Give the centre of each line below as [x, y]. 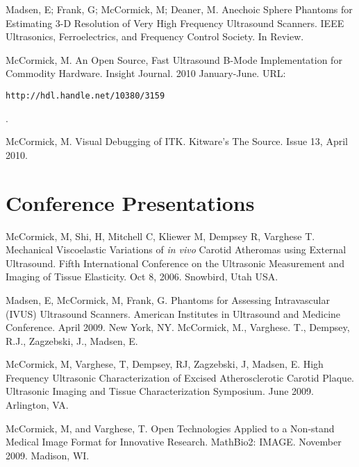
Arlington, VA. [37, 405]
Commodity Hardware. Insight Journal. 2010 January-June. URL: [146, 73]
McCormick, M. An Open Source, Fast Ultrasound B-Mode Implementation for [174, 59]
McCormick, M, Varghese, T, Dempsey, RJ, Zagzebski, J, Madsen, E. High [165, 364]
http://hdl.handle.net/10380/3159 [85, 95]
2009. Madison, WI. [48, 455]
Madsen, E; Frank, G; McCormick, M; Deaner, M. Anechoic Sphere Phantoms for [179, 9]
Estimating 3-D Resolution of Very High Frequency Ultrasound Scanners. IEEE [175, 23]
